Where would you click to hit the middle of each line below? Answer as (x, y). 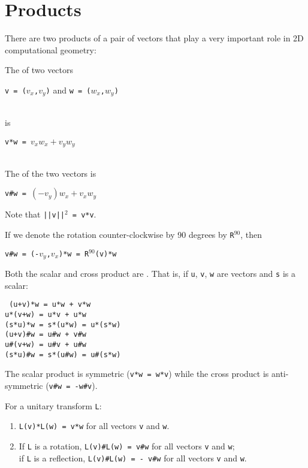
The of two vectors (39, 70)
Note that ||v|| (35, 214)
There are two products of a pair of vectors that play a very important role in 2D (154, 38)
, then (251, 234)
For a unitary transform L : (53, 405)
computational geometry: (51, 49)
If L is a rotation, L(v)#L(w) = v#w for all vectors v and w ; (127, 446)
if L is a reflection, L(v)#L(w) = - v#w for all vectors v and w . (133, 458)
